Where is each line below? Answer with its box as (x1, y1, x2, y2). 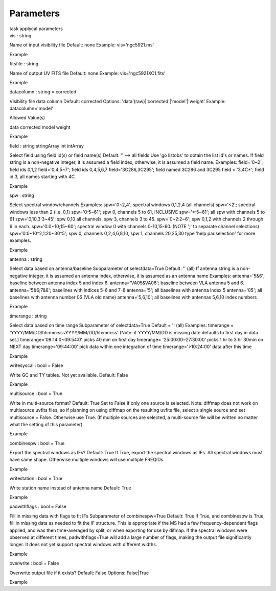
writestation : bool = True (9, 475, 63, 482)
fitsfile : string (9, 61, 39, 67)
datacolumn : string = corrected (9, 89, 77, 95)
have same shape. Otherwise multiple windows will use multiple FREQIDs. (9, 457, 165, 463)
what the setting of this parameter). (9, 421, 84, 427)
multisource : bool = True (9, 390, 63, 397)
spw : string (9, 192, 34, 199)
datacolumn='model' (9, 105, 53, 112)
